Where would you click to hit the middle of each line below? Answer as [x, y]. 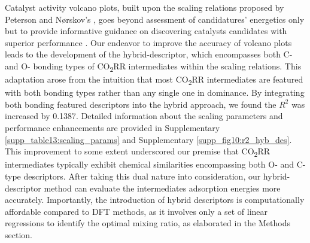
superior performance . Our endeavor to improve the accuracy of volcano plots [148, 42]
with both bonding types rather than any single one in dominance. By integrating [155, 92]
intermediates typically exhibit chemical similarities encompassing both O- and [150, 164]
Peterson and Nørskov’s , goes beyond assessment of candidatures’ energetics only [155, 19]
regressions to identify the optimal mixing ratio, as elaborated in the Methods [148, 223]
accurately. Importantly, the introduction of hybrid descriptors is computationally [155, 200]
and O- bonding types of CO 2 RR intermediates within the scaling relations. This [153, 66]
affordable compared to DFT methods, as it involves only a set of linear [136, 211]
